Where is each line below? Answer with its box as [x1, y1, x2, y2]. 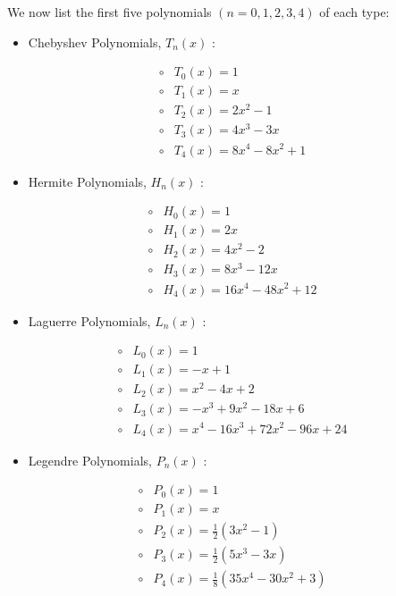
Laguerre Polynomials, [28, 311, 151, 330]
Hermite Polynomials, [28, 172, 147, 190]
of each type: [319, 3, 390, 21]
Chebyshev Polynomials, [28, 32, 162, 51]
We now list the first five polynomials [7, 3, 212, 21]
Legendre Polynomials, [28, 450, 152, 469]
